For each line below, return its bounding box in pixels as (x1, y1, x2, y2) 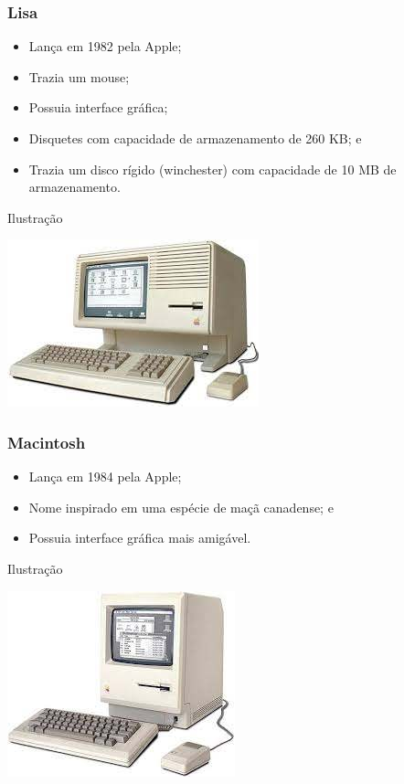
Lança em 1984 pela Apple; (28, 467, 182, 486)
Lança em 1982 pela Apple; (28, 37, 182, 56)
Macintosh (7, 430, 86, 453)
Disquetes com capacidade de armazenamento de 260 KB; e (28, 129, 362, 147)
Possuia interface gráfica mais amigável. (28, 528, 251, 547)
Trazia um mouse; (28, 67, 130, 86)
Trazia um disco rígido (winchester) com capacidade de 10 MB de (28, 159, 397, 178)
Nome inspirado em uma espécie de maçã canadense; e (28, 497, 334, 516)
